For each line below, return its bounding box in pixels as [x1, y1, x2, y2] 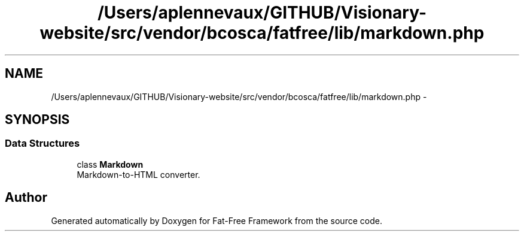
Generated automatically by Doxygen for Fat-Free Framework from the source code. [51, 215, 382, 226]
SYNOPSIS [5, 112, 70, 128]
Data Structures [5, 137, 80, 150]
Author [5, 190, 47, 205]
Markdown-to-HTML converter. [77, 169, 200, 180]
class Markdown [77, 159, 144, 170]
